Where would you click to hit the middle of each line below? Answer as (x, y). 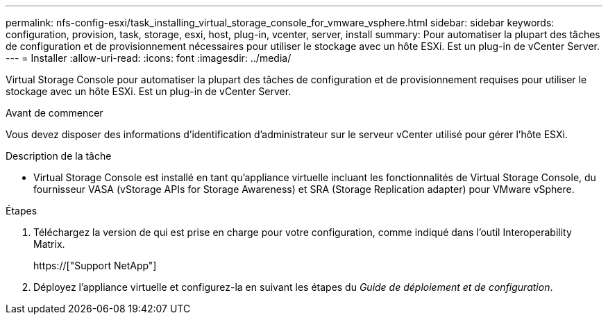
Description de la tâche (59, 156)
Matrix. (49, 244)
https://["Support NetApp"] (95, 266)
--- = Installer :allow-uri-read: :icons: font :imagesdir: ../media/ (149, 58)
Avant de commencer (54, 113)
